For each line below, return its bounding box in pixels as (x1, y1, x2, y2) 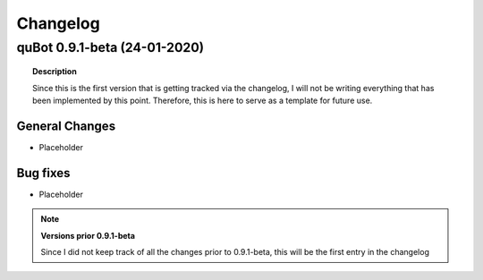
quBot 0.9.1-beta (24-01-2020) (16, 39, 205, 55)
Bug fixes (16, 165, 71, 181)
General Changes (16, 118, 116, 133)
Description (32, 66, 78, 77)
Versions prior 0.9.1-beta (40, 230, 136, 241)
